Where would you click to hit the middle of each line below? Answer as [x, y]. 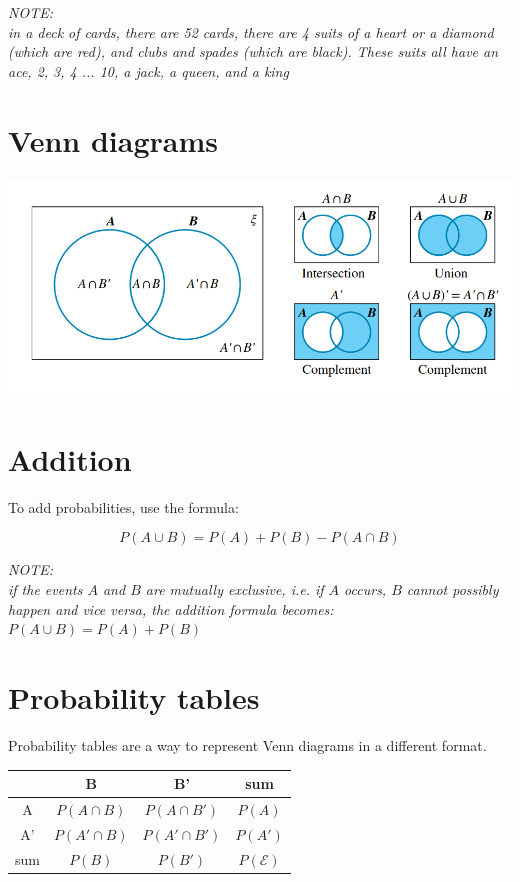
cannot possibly [452, 589]
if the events [45, 589]
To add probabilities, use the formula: [123, 506]
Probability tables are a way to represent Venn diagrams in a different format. [247, 744]
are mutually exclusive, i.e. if [234, 589]
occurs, [365, 589]
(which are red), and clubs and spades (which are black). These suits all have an [253, 51]
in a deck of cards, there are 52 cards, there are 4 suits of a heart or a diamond [251, 31]
